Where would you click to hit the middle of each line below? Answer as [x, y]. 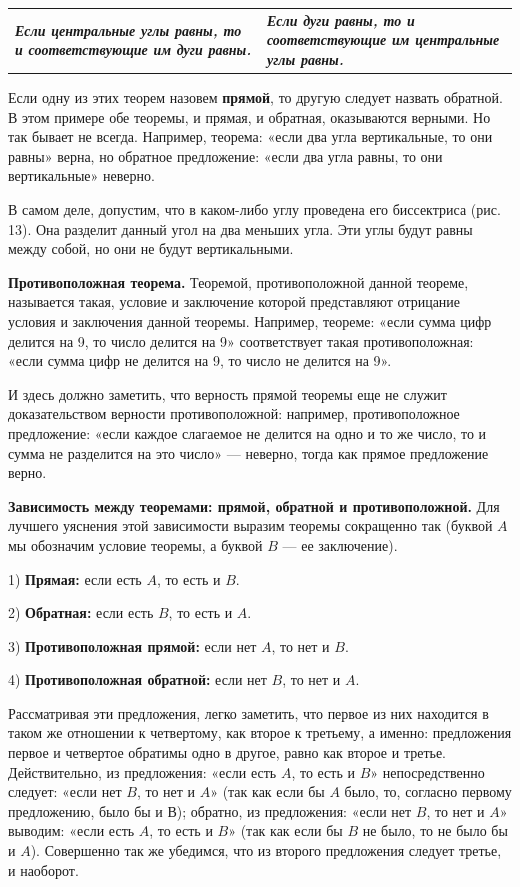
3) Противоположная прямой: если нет [132, 645]
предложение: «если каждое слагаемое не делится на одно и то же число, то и [247, 432]
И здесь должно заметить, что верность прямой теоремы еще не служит [227, 393]
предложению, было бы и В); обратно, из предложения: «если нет [210, 810]
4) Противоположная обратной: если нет [137, 679]
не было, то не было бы [435, 830]
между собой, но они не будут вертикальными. [151, 248]
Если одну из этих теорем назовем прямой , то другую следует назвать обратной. [255, 97]
